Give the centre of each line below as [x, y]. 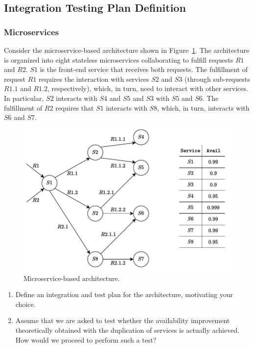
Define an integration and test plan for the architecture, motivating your [124, 294]
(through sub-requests [217, 79]
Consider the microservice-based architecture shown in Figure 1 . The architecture [127, 50]
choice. [25, 304]
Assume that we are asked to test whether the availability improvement [123, 320]
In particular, [24, 98]
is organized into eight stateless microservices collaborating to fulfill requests [119, 59]
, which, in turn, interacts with [203, 107]
